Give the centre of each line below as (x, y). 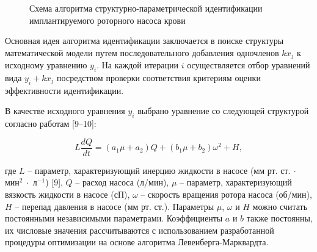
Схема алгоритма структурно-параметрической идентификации (146, 8)
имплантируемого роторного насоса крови (107, 20)
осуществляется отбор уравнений (249, 65)
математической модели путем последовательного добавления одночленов (142, 52)
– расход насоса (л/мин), (122, 182)
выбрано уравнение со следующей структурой (223, 111)
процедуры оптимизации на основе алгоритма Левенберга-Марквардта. (137, 242)
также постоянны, (279, 218)
